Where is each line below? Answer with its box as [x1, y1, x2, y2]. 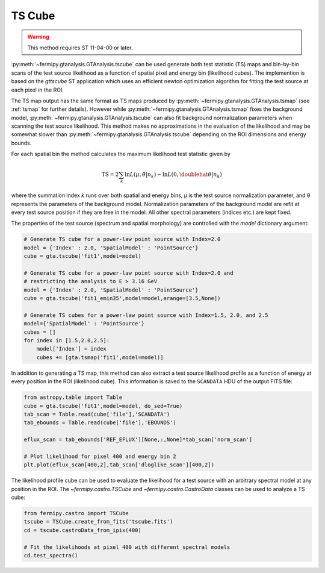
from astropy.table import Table [23, 394, 123, 401]
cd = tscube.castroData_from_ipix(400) [23, 527, 141, 533]
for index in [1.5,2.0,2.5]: [23, 337, 110, 343]
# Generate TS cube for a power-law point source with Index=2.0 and [23, 269, 234, 277]
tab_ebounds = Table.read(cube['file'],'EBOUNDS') [23, 419, 177, 426]
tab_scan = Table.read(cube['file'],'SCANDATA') [23, 410, 170, 418]
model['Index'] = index [36, 345, 107, 352]
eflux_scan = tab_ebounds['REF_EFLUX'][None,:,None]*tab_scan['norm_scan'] [23, 436, 253, 443]
